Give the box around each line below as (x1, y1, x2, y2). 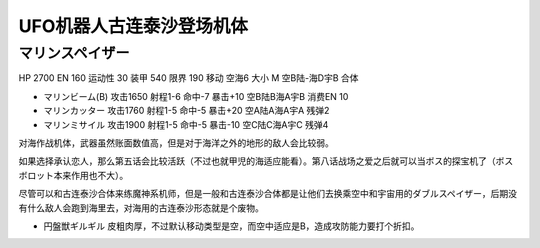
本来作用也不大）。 (53, 169, 129, 181)
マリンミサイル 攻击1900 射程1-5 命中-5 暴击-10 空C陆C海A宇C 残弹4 (43, 118, 329, 130)
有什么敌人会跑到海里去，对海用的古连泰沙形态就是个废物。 (18, 201, 264, 214)
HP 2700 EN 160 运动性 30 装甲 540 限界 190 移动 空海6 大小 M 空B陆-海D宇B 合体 (18, 72, 359, 84)
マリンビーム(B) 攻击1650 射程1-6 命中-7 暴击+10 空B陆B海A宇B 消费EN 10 (43, 90, 349, 102)
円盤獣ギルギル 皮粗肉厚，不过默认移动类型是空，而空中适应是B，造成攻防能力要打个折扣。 (43, 220, 420, 232)
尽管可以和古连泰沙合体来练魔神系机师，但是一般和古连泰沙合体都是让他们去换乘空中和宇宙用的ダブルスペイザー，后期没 (18, 188, 518, 200)
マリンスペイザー (18, 44, 130, 62)
